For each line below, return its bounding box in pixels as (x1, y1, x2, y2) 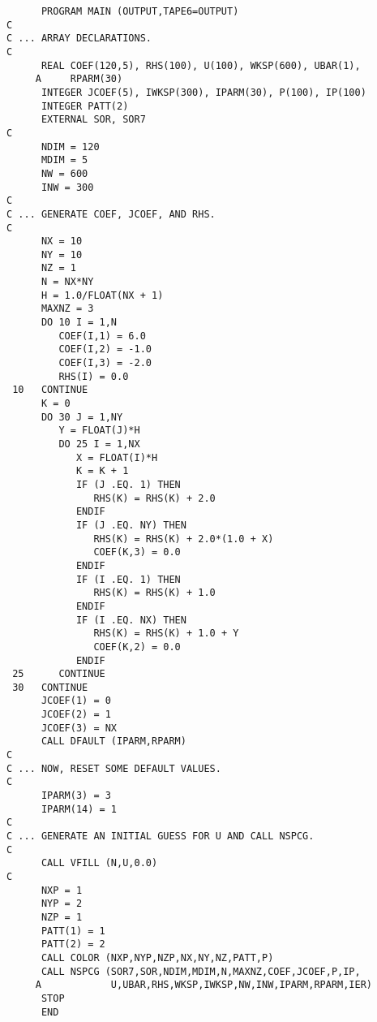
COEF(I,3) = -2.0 (58, 357, 152, 369)
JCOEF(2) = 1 (41, 709, 111, 721)
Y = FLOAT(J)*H (58, 425, 140, 437)
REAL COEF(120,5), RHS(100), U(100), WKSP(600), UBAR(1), (41, 59, 361, 71)
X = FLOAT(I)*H (75, 451, 158, 464)
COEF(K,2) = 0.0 (93, 640, 181, 653)
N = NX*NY (41, 276, 94, 288)
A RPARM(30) (35, 73, 123, 85)
